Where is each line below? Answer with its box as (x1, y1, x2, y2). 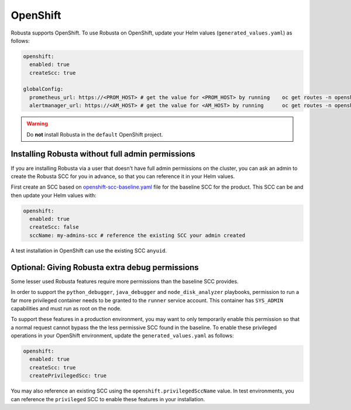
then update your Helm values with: (11, 192, 97, 199)
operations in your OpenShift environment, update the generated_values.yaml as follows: (11, 332, 234, 339)
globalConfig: (23, 86, 64, 93)
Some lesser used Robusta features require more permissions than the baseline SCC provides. (11, 278, 239, 285)
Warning (26, 120, 48, 127)
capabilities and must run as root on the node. (11, 305, 122, 312)
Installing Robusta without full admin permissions (11, 149, 195, 159)
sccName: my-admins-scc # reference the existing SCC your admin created (29, 232, 246, 238)
